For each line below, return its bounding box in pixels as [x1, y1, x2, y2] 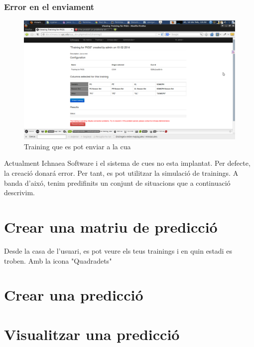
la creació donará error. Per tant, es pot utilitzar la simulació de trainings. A [4, 168, 239, 178]
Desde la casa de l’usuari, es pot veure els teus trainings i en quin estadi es [4, 245, 232, 256]
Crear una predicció [4, 285, 143, 305]
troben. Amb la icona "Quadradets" [4, 255, 112, 266]
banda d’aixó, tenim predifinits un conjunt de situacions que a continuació [4, 177, 231, 188]
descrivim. [4, 187, 35, 198]
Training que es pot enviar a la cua [24, 141, 131, 151]
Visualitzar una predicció [4, 324, 180, 344]
